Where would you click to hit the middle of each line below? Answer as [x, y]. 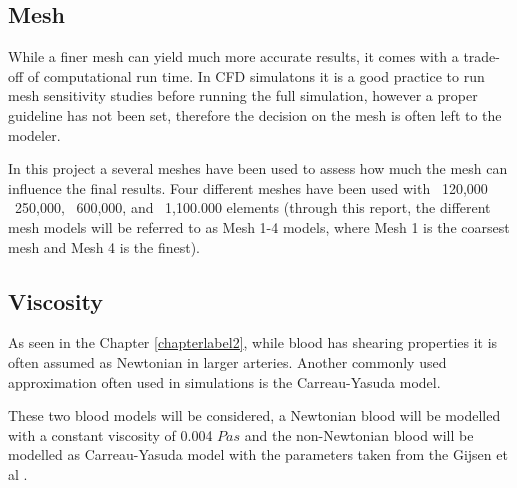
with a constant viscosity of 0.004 [110, 434]
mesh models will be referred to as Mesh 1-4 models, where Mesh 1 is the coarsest [259, 226]
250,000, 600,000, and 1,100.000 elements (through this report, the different [252, 207]
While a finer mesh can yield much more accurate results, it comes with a [233, 56]
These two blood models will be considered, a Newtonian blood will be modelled [254, 415]
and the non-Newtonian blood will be [359, 434]
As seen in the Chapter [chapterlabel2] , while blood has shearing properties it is [253, 342]
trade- [481, 56]
